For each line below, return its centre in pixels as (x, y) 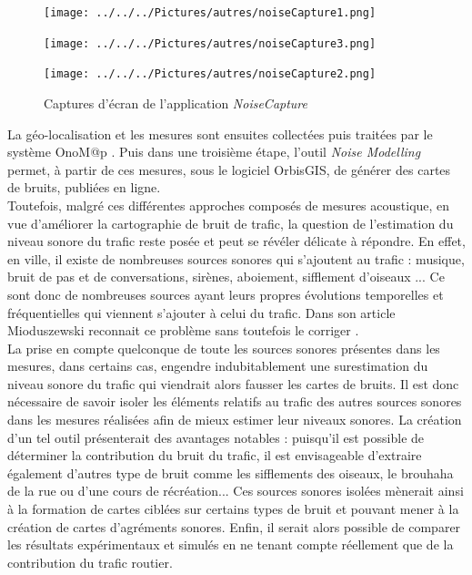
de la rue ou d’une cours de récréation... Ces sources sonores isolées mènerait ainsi (236, 491)
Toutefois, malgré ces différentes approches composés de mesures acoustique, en (229, 205)
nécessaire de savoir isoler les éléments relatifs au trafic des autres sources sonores (235, 401)
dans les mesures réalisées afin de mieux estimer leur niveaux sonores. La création (235, 420)
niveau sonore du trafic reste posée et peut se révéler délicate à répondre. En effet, (236, 241)
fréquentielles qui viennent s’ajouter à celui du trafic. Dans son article (201, 312)
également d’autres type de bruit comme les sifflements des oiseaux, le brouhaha (231, 472)
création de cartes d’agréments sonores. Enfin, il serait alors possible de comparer (234, 526)
